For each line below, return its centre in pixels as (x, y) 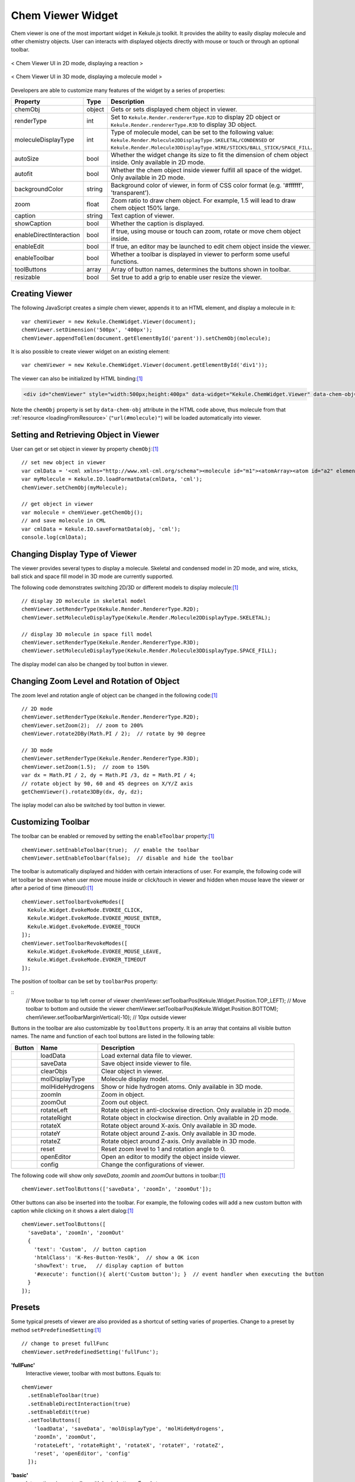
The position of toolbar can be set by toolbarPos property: (84, 982)
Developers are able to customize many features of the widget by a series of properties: (118, 90)
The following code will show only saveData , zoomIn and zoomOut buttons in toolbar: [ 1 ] (118, 1175)
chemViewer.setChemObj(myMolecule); (75, 487)
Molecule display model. (135, 1079)
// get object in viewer (57, 504)
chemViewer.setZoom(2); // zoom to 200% (82, 725)
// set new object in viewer (64, 463)
